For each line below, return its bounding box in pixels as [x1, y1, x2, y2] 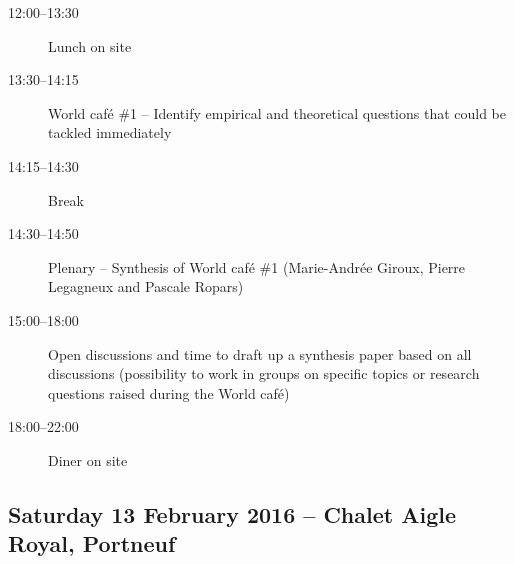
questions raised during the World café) [48, 382, 290, 403]
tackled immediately [48, 122, 172, 143]
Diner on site [48, 449, 128, 470]
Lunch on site [48, 35, 132, 56]
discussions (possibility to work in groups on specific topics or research [48, 363, 480, 384]
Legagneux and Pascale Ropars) [48, 276, 244, 297]
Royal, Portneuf [8, 528, 176, 559]
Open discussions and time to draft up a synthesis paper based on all [48, 343, 472, 364]
